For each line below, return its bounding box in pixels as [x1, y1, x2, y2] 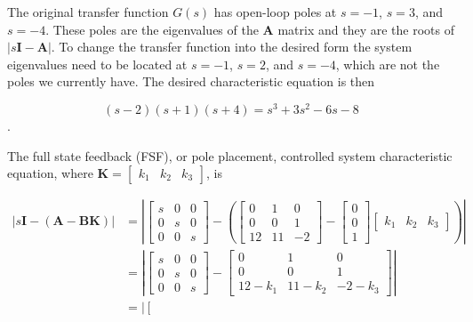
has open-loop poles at [213, 3, 337, 20]
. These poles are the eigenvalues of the [45, 20, 259, 38]
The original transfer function [7, 3, 169, 20]
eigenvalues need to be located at [7, 54, 188, 73]
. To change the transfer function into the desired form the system [51, 37, 413, 56]
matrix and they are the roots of [277, 20, 454, 38]
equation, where [7, 164, 93, 182]
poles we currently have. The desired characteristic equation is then [7, 72, 375, 91]
